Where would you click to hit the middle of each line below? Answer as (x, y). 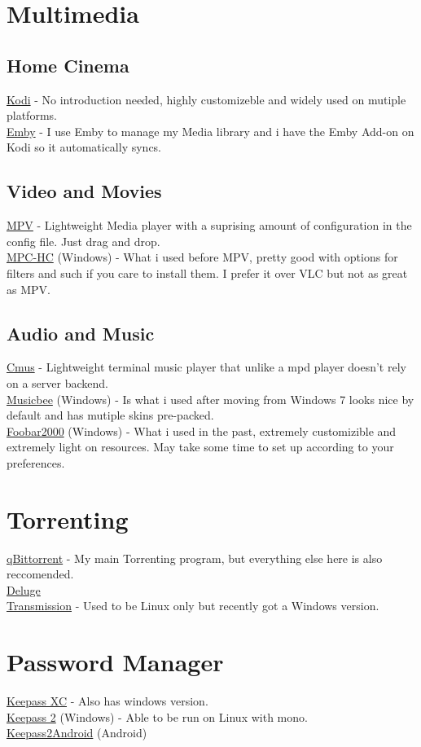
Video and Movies (84, 191)
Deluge (24, 589)
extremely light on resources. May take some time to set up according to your (200, 447)
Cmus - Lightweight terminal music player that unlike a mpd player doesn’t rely (206, 367)
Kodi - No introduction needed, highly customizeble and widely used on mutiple (206, 99)
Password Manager (115, 662)
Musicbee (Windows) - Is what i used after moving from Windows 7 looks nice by (210, 399)
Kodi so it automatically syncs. (84, 147)
